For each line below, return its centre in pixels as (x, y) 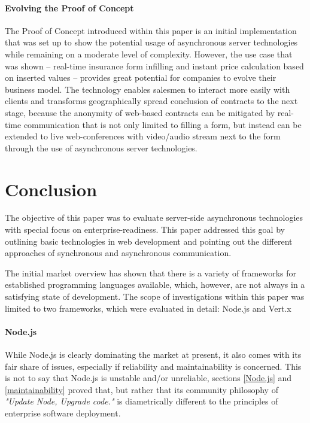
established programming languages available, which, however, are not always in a (155, 284)
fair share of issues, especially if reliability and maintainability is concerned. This (153, 366)
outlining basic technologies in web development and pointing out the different (149, 241)
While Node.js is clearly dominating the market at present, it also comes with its (153, 354)
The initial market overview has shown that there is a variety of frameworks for (151, 273)
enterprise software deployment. (63, 413)
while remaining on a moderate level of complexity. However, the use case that (149, 54)
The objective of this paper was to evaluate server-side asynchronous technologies (154, 217)
